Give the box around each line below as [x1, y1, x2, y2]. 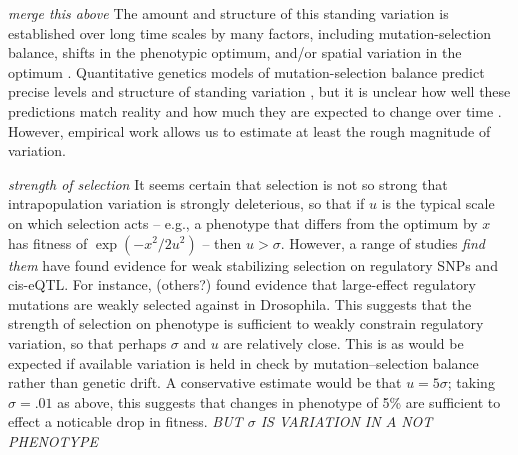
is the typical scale [381, 193, 495, 214]
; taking [447, 372, 495, 393]
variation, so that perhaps [8, 332, 167, 353]
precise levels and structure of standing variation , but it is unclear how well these [8, 81, 511, 102]
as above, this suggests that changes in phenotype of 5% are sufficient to [57, 391, 501, 412]
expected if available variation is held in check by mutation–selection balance [8, 352, 479, 373]
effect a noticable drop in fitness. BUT [8, 411, 243, 432]
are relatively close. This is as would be [223, 332, 464, 353]
